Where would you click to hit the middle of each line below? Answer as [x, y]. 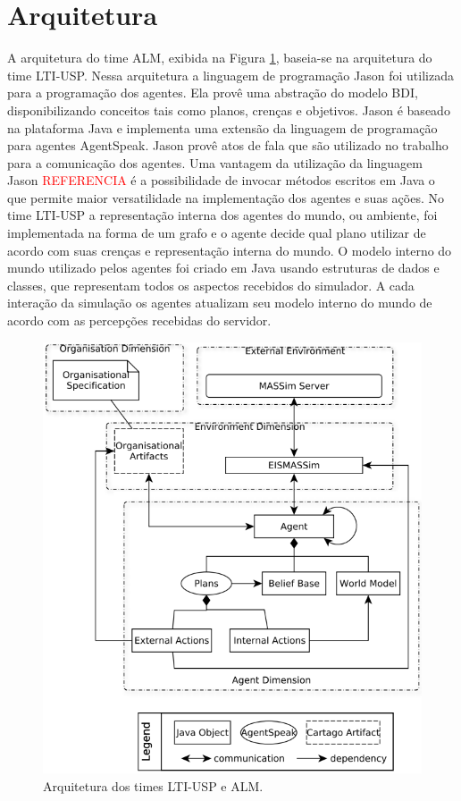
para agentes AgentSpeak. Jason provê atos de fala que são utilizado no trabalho [228, 145]
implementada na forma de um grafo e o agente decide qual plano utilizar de [217, 233]
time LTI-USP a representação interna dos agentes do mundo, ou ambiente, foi [222, 215]
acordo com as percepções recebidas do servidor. [139, 320]
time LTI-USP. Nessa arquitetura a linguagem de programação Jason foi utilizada [230, 75]
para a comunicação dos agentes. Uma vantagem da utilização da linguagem [215, 162]
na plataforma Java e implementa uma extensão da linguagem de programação [222, 127]
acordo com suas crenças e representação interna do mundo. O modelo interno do [230, 250]
